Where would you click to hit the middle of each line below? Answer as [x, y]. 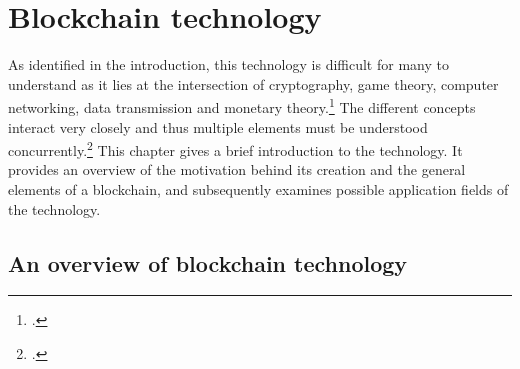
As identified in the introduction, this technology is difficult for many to [228, 64]
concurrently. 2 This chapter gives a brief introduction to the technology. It [235, 148]
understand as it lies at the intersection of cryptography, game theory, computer [253, 83]
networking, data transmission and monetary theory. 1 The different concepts [242, 105]
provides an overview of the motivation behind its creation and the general [237, 169]
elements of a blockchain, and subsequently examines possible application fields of [258, 189]
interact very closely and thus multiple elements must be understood [218, 126]
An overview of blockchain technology [208, 262]
